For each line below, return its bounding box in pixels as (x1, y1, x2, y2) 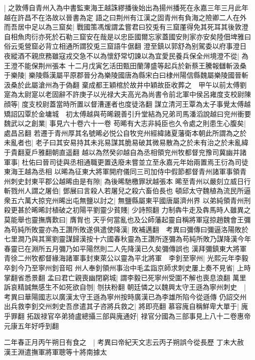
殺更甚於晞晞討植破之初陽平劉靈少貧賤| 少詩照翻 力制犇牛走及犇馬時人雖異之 (4, 205, 251, 215)
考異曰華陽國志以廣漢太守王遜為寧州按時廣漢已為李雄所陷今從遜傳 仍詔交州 (4, 291, 247, 301)
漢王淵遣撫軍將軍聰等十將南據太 (4, 346, 107, 357)
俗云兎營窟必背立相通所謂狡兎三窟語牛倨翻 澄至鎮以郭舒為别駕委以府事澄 (4, 41, 240, 51)
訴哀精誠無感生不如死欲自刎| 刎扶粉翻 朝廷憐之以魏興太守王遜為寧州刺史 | (4, 282, 246, 292)
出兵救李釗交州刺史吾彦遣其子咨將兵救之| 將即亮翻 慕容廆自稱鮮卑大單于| (4, 301, 239, 311)
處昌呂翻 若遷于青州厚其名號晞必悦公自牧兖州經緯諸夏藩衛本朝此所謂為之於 (4, 127, 247, 138)
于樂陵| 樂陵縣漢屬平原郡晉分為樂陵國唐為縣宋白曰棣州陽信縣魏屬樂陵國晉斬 (4, 70, 249, 80)
